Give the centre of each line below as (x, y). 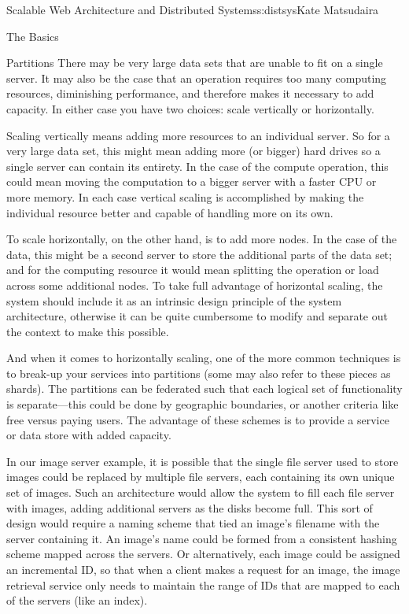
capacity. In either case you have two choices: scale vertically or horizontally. (190, 108)
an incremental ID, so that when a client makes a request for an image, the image (203, 569)
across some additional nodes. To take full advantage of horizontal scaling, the (195, 285)
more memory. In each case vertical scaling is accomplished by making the (185, 196)
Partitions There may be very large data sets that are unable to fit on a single (195, 63)
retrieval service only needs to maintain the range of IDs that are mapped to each (203, 584)
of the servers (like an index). (77, 600)
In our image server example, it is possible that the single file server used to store (203, 461)
